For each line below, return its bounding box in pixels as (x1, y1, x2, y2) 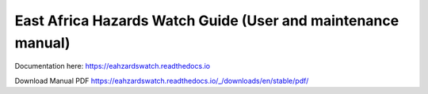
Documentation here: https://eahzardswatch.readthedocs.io (14, 62, 210, 71)
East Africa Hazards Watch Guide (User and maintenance (14, 12, 399, 29)
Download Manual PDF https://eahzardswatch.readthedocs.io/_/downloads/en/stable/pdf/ (14, 76, 309, 85)
